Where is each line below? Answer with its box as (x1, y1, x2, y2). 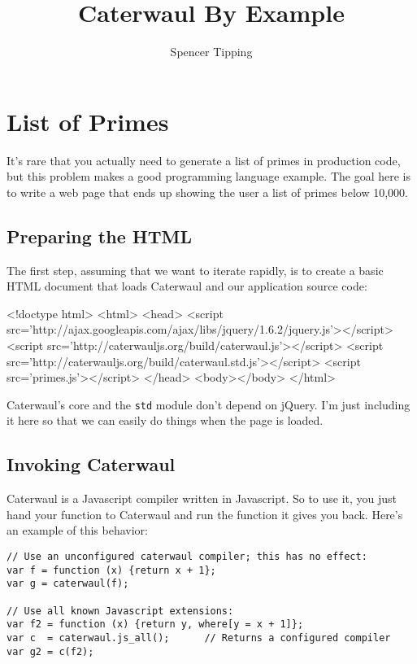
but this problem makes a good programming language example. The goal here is (7, 168, 410, 185)
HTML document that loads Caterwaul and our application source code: (7, 277, 367, 295)
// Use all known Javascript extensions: (7, 605, 234, 617)
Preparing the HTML (7, 223, 192, 248)
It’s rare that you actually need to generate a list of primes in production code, (7, 151, 401, 168)
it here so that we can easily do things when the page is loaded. (7, 412, 324, 429)
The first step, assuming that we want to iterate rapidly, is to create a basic (7, 261, 384, 278)
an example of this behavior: (7, 522, 148, 539)
